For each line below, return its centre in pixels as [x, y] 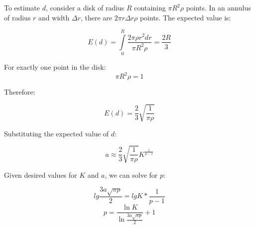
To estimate [22, 7]
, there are [96, 17]
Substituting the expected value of [57, 133]
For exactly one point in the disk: [55, 67]
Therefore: [20, 92]
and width [54, 17]
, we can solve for [131, 174]
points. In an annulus [218, 7]
